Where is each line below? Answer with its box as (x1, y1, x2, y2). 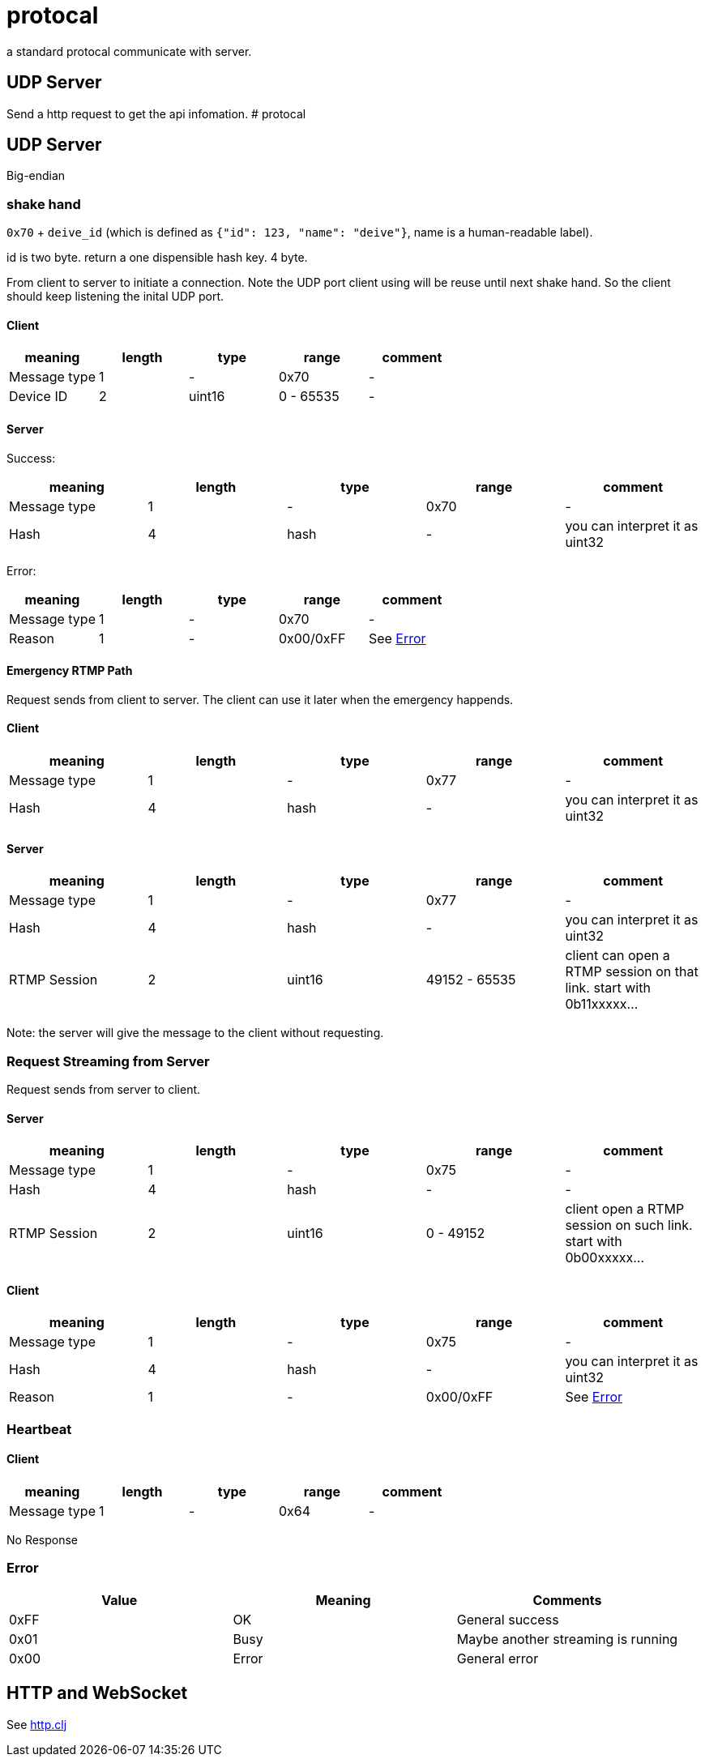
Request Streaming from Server (6, 1052, 210, 1069)
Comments (532, 1591, 602, 1608)
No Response (6, 1533, 79, 1547)
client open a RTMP (565, 1201, 685, 1218)
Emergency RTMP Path (6, 664, 133, 678)
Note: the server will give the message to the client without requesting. (6, 1026, 384, 1040)
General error (456, 1650, 539, 1667)
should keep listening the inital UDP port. (6, 289, 224, 304)
